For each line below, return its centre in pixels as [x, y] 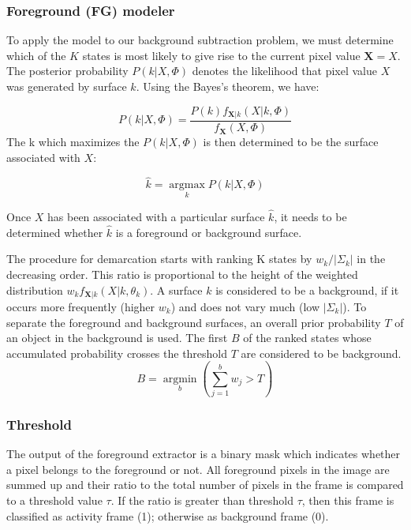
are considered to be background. [321, 353]
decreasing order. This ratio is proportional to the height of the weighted [182, 274]
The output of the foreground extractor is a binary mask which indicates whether [204, 454]
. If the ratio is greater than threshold [202, 500]
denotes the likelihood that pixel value [284, 71]
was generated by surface [67, 86]
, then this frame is [348, 500]
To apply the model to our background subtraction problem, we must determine [200, 40]
